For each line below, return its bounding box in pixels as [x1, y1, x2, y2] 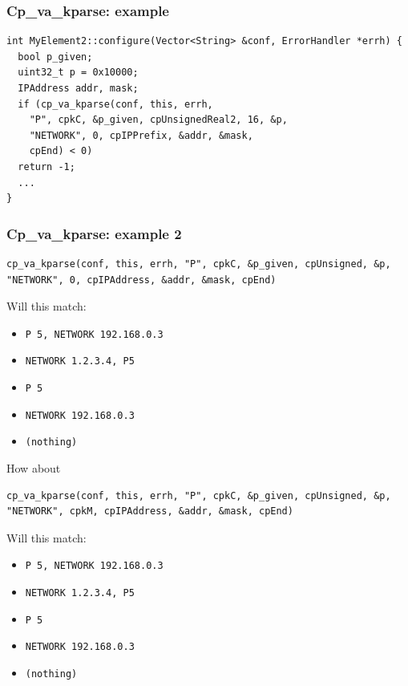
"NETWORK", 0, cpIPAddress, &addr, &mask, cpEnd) [6, 274, 277, 286]
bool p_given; [18, 51, 93, 63]
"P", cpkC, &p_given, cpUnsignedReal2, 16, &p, [29, 114, 288, 126]
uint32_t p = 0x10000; [18, 67, 139, 79]
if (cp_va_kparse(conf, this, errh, [18, 98, 213, 110]
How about [6, 460, 61, 477]
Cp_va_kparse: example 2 [6, 223, 182, 243]
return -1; [18, 160, 75, 173]
